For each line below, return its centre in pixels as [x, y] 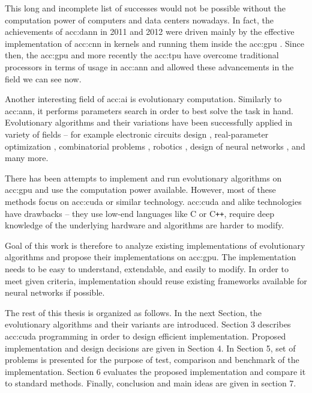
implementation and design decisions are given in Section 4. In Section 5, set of [150, 348]
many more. [27, 158]
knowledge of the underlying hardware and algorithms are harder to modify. [145, 225]
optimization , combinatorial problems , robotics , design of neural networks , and [155, 146]
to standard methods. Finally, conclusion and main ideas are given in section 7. [151, 383]
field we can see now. [43, 78]
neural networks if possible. [55, 292]
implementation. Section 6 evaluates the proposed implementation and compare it [155, 371]
